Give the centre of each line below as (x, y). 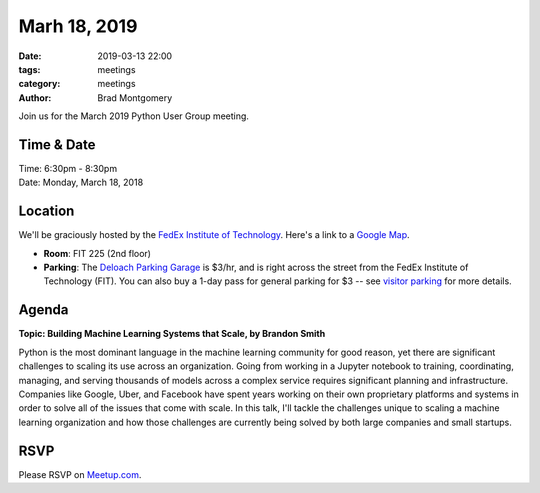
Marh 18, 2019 (78, 26)
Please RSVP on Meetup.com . (80, 474)
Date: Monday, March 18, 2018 (81, 182)
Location (46, 211)
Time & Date (57, 144)
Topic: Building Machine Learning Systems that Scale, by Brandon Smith (172, 334)
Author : (35, 97)
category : (39, 84)
